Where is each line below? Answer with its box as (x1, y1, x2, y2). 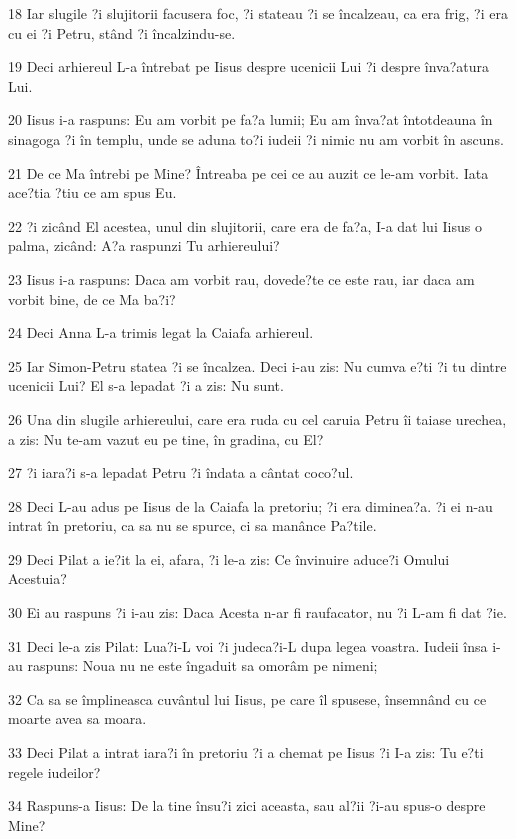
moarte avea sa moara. (8, 708, 147, 729)
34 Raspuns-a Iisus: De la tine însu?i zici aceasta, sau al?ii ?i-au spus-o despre (8, 795, 486, 816)
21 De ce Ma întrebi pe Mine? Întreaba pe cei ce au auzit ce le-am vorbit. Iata (8, 162, 489, 183)
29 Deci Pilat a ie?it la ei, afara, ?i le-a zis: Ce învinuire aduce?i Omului (8, 548, 450, 569)
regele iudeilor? (8, 761, 101, 782)
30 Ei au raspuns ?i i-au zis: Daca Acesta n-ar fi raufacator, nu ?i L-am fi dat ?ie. (8, 602, 507, 623)
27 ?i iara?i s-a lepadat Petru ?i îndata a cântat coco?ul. (8, 462, 354, 483)
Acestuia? (8, 568, 67, 589)
